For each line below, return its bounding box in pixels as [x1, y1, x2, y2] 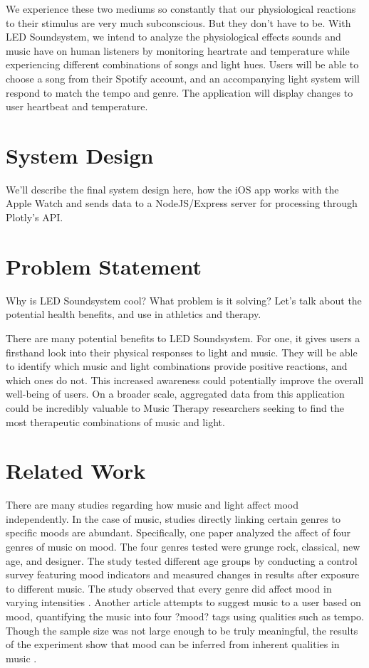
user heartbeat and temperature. [6, 99, 148, 114]
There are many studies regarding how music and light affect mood [6, 497, 299, 512]
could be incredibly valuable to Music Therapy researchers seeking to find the [6, 400, 344, 415]
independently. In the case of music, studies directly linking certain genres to [6, 511, 341, 526]
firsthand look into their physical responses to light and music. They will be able [6, 344, 358, 359]
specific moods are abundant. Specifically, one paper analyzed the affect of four [6, 525, 351, 540]
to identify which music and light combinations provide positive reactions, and [6, 359, 348, 373]
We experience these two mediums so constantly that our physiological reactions [6, 1, 356, 16]
